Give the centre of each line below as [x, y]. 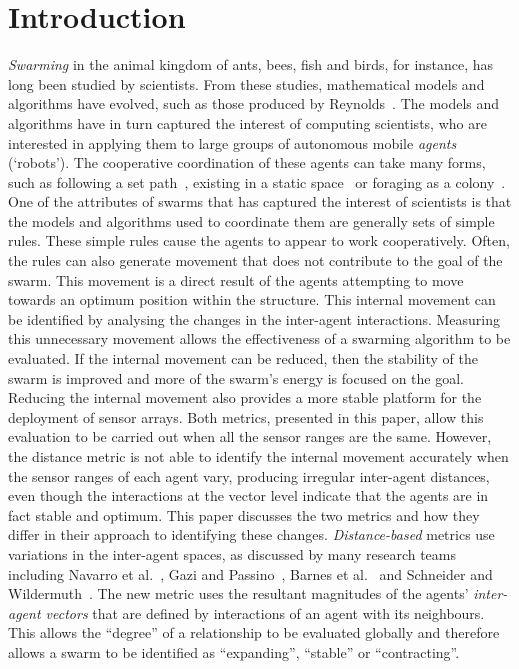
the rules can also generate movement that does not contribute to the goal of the [255, 260]
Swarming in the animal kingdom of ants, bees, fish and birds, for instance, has [251, 64]
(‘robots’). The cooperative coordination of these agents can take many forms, [247, 162]
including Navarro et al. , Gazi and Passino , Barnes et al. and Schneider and [250, 573]
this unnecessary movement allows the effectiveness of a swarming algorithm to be [259, 338]
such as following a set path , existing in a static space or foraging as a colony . [257, 181]
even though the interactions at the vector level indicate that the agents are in [248, 495]
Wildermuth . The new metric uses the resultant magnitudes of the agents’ [238, 593]
